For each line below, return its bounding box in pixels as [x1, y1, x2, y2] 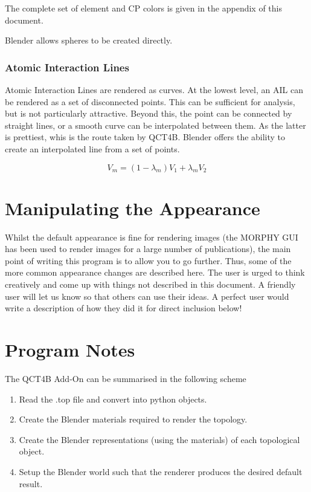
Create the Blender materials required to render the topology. [19, 413, 248, 426]
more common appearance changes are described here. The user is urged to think [5, 266, 305, 279]
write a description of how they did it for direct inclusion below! [5, 302, 242, 314]
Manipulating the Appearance [5, 195, 260, 220]
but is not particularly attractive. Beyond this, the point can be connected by [5, 107, 292, 120]
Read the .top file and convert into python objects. [19, 392, 207, 405]
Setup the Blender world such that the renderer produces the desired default [19, 465, 303, 477]
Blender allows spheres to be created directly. [5, 34, 173, 47]
